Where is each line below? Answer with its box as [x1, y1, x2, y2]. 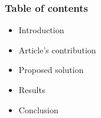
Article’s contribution [18, 43, 96, 56]
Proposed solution [18, 63, 84, 76]
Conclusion [18, 103, 58, 116]
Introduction [18, 24, 64, 36]
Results [18, 84, 45, 95]
